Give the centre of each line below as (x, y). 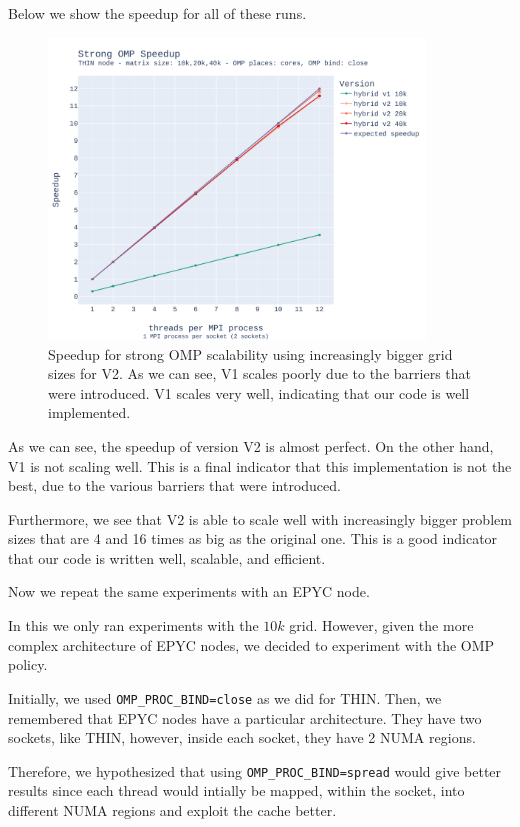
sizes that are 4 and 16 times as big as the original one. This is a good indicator (253, 538)
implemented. (89, 412)
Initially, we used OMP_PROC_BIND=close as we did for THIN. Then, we (225, 697)
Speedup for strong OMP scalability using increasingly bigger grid (250, 353)
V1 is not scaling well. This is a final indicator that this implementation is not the (260, 465)
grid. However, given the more (381, 625)
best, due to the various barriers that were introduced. (174, 485)
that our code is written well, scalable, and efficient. (167, 557)
